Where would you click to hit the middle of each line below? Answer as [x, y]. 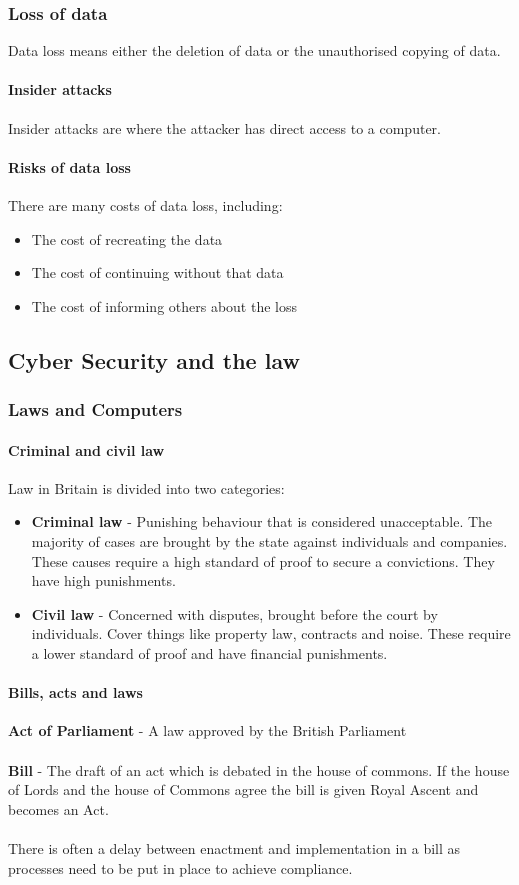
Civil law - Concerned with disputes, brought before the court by [234, 613]
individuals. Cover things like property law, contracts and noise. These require [271, 633]
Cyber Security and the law [154, 359]
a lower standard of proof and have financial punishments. [209, 652]
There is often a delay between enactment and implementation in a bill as [234, 847]
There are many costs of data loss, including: [145, 205]
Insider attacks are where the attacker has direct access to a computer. [224, 127]
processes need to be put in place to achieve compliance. [180, 867]
